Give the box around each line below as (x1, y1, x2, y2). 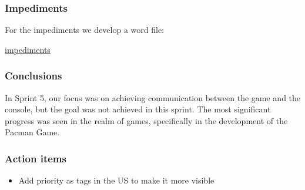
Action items (5, 151, 66, 165)
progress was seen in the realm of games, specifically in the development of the (5, 114, 288, 126)
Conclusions (5, 68, 62, 83)
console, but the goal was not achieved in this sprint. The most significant (5, 103, 271, 115)
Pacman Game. (5, 126, 60, 138)
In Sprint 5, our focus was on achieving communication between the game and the (5, 91, 301, 104)
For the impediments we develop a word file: (5, 24, 164, 36)
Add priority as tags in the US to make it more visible (18, 174, 214, 186)
